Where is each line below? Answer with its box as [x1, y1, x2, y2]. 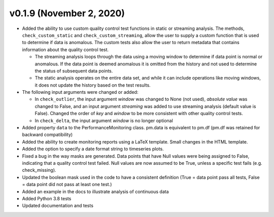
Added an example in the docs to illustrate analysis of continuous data [22, 188, 169, 195]
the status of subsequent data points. [35, 67, 113, 74]
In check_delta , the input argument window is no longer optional [35, 117, 174, 124]
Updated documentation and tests [22, 203, 94, 209]
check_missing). [22, 167, 56, 173]
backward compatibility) [22, 132, 73, 138]
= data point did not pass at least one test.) [22, 182, 112, 188]
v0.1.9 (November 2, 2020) [9, 8, 125, 19]
